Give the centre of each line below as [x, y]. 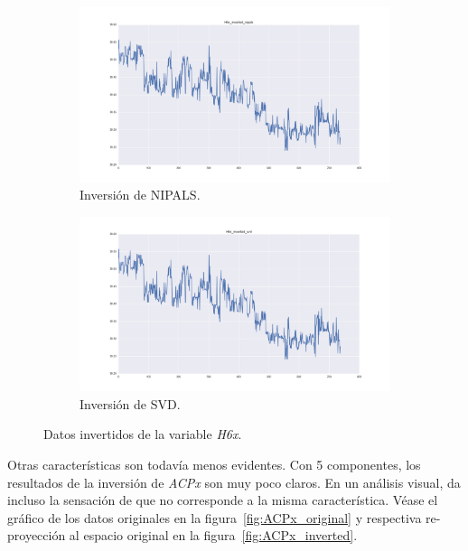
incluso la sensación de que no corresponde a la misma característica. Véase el [223, 500]
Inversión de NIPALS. [140, 195]
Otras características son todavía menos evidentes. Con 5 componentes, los [214, 464]
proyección [37, 535]
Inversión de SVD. [130, 403]
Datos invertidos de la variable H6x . [143, 434]
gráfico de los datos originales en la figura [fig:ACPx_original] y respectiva [215, 517]
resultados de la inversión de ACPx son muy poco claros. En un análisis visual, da [234, 482]
